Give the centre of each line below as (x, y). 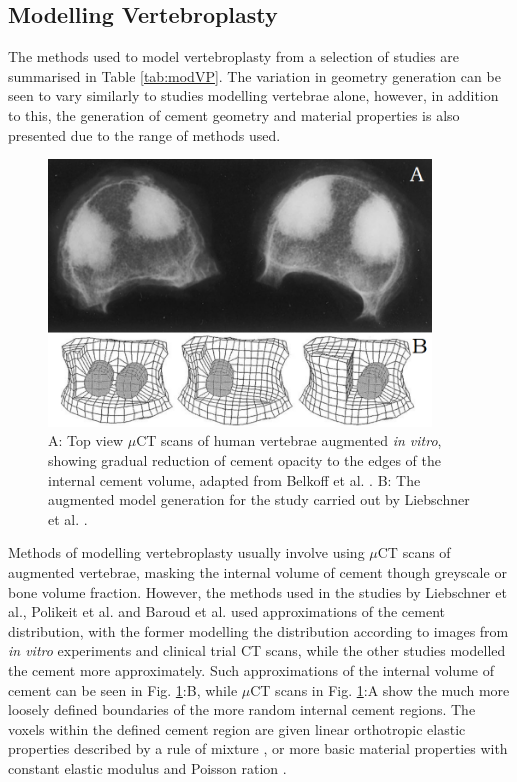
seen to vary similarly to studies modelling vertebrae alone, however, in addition (253, 95)
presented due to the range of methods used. (144, 134)
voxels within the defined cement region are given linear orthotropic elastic (237, 728)
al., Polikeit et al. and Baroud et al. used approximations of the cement (226, 611)
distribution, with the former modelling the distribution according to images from (258, 630)
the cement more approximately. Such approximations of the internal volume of (251, 669)
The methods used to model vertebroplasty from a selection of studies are (233, 56)
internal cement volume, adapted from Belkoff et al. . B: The (234, 479)
